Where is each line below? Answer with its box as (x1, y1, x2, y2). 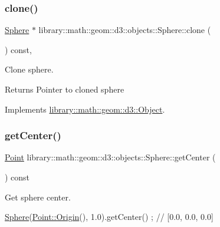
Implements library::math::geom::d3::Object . (5, 103, 165, 115)
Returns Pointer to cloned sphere (5, 83, 124, 95)
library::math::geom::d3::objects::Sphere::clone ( (38, 24, 211, 36)
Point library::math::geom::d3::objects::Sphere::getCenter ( (5, 151, 216, 163)
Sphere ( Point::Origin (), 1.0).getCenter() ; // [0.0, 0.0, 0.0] (5, 210, 214, 223)
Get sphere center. (5, 190, 71, 203)
